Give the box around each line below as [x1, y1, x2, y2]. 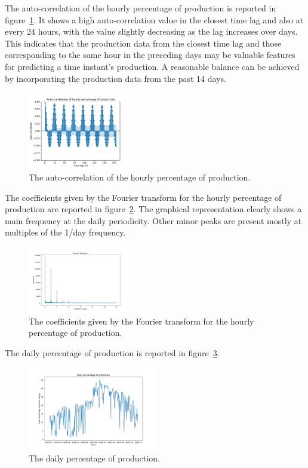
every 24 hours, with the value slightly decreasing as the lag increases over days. [5, 25, 298, 38]
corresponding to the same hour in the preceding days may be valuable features [5, 48, 295, 61]
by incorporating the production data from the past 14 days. [5, 72, 226, 84]
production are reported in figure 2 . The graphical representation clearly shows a [5, 203, 302, 215]
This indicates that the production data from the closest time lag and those [5, 36, 282, 49]
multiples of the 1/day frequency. [5, 226, 126, 238]
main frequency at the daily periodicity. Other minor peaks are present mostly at [5, 214, 302, 227]
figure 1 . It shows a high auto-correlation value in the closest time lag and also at [5, 13, 304, 26]
